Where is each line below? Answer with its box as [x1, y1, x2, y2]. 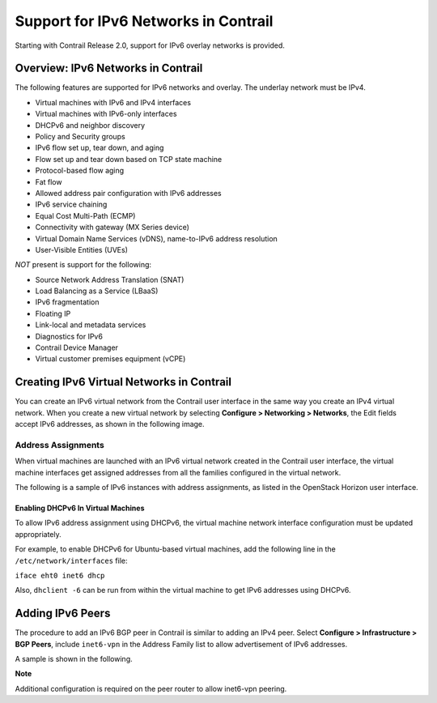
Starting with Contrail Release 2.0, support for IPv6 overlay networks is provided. [15, 40, 285, 50]
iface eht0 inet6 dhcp [15, 571, 105, 580]
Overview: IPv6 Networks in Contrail [15, 62, 203, 75]
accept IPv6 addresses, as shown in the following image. [15, 420, 206, 429]
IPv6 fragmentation [35, 297, 100, 307]
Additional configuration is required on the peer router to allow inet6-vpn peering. [15, 684, 287, 693]
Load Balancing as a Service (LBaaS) [35, 286, 159, 296]
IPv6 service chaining [35, 199, 108, 210]
